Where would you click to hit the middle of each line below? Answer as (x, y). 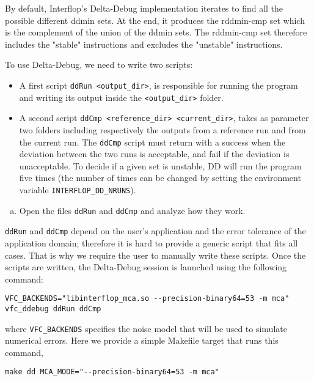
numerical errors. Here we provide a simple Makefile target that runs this (142, 340)
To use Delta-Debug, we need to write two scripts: (99, 65)
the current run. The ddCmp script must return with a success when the (152, 142)
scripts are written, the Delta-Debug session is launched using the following (146, 267)
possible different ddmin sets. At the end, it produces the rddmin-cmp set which (155, 20)
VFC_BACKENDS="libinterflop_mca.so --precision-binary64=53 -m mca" (147, 299)
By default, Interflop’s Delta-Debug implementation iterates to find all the (144, 8)
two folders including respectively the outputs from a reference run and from (162, 129)
